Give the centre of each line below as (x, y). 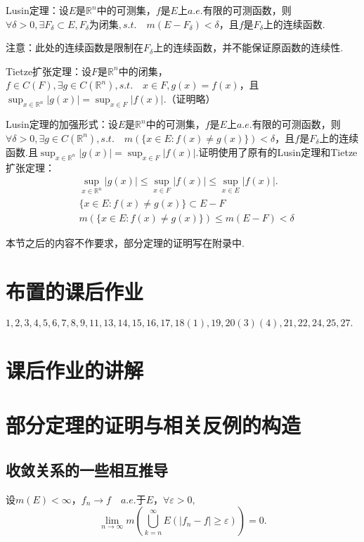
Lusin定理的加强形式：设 (62, 124)
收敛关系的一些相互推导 (87, 469)
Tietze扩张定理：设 (49, 71)
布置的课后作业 (75, 291)
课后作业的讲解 (75, 369)
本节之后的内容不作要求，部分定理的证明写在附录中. (125, 243)
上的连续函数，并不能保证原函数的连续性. (248, 47)
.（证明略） (189, 99)
